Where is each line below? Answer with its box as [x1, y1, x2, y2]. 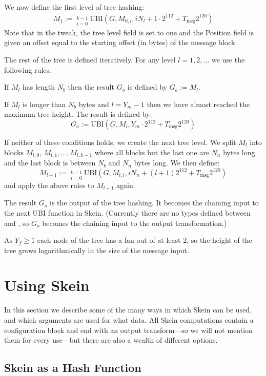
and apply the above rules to [4, 179, 94, 190]
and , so [4, 217, 29, 228]
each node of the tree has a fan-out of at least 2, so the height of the [37, 235, 252, 245]
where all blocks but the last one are [94, 147, 209, 157]
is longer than [22, 98, 66, 109]
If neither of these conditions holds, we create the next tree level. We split [4, 137, 236, 147]
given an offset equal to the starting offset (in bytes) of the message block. [4, 37, 237, 48]
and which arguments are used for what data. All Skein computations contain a [4, 315, 254, 325]
